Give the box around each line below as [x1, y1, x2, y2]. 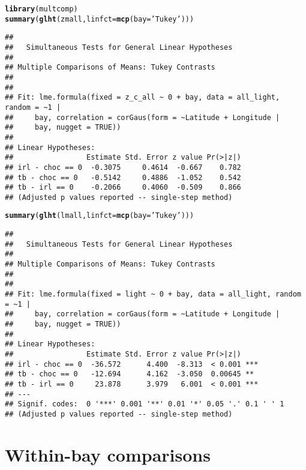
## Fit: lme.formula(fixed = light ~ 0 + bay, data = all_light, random [5, 290, 301, 299]
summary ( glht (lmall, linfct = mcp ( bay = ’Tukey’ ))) [5, 211, 194, 220]
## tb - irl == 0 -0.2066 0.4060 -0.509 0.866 [5, 183, 241, 192]
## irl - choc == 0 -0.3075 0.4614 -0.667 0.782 [5, 163, 241, 172]
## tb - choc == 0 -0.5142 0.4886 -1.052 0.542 [5, 173, 241, 182]
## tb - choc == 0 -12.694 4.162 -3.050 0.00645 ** [5, 370, 254, 379]
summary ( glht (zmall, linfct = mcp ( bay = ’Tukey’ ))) [5, 14, 194, 23]
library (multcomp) [5, 5, 78, 13]
